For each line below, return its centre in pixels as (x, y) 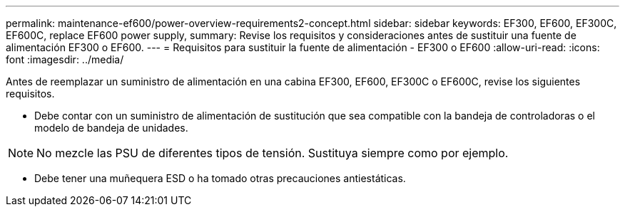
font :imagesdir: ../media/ (65, 59)
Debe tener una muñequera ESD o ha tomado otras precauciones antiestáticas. (220, 178)
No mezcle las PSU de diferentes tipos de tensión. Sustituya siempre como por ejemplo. (273, 153)
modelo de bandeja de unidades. (111, 128)
